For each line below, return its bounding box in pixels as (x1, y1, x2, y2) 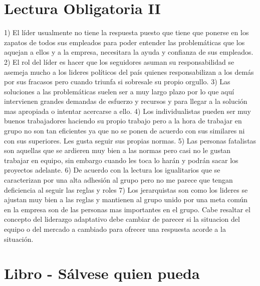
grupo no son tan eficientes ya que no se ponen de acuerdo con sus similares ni (4, 125, 245, 136)
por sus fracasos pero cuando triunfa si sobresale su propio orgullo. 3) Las (4, 76, 230, 87)
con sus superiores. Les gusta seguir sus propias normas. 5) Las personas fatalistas (4, 135, 256, 146)
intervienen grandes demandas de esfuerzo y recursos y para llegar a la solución (4, 96, 247, 106)
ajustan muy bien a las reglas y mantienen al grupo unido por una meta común (4, 194, 248, 205)
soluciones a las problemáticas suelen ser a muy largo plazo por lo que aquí (4, 86, 234, 96)
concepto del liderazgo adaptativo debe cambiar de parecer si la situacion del (4, 214, 240, 224)
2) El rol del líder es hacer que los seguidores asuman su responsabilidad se (4, 56, 234, 67)
